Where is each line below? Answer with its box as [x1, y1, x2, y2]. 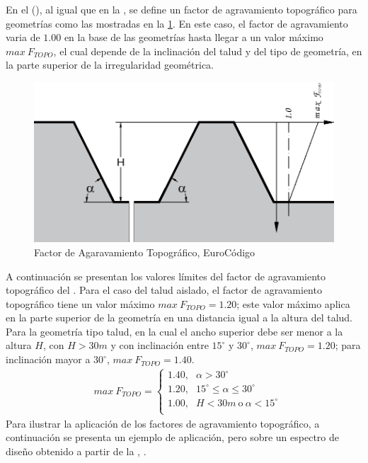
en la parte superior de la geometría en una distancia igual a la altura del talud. [6, 310, 352, 325]
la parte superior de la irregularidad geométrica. [6, 57, 214, 72]
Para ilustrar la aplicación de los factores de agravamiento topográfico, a [6, 416, 320, 430]
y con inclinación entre [110, 338, 209, 353]
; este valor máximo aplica [236, 296, 350, 311]
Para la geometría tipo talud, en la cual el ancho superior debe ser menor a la [6, 324, 343, 338]
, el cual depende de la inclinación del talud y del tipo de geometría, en [53, 43, 362, 58]
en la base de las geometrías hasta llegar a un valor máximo [64, 30, 323, 45]
